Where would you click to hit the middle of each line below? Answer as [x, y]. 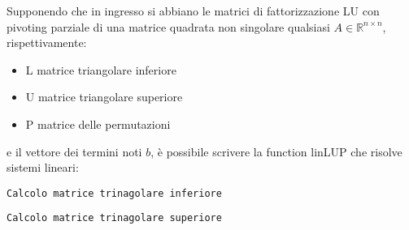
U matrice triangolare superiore [104, 97]
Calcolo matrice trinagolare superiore [114, 218]
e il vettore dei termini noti [74, 151]
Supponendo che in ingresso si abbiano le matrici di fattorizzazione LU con [193, 11]
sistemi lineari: [43, 167]
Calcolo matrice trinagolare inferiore [114, 193]
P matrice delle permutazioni [98, 124]
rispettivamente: [47, 43]
